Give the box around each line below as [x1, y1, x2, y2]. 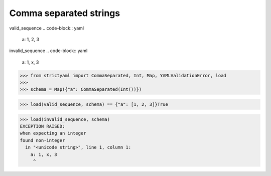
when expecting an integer [20, 130, 86, 136]
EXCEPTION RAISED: [20, 123, 65, 129]
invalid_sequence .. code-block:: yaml [9, 48, 88, 54]
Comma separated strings [9, 8, 120, 19]
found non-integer [20, 137, 65, 143]
